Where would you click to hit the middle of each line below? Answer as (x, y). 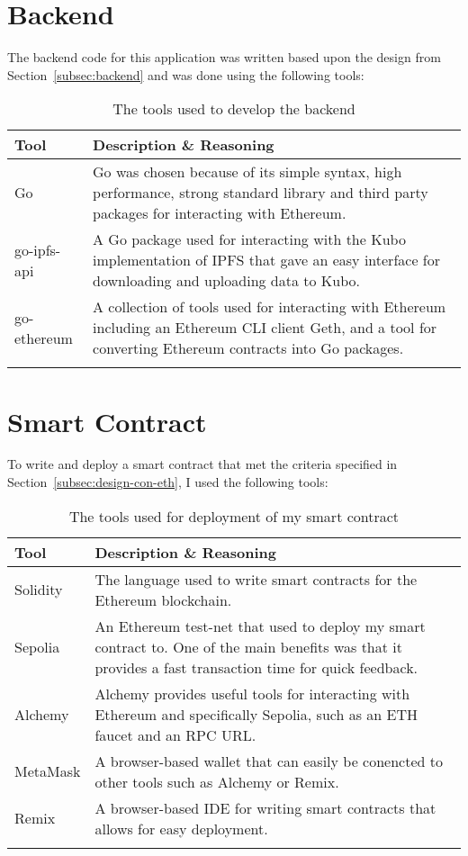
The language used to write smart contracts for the (256, 579)
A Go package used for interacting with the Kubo (249, 239)
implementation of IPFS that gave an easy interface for (266, 260)
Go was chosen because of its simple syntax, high (247, 172)
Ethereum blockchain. (163, 599)
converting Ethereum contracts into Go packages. (248, 348)
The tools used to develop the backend (234, 109)
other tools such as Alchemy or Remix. (217, 781)
